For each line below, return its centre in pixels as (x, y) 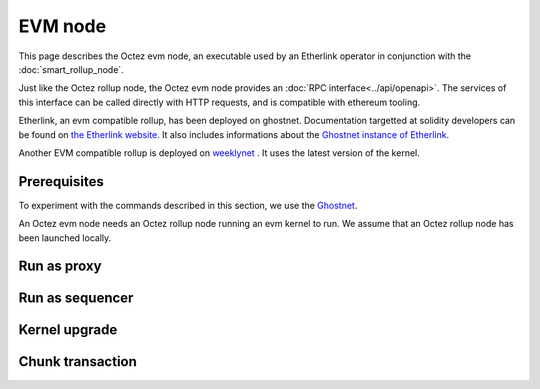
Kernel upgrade (68, 330)
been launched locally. (65, 237)
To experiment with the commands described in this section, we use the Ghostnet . (188, 205)
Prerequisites (61, 181)
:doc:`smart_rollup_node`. (71, 69)
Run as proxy (60, 266)
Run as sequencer (76, 298)
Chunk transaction (77, 361)
